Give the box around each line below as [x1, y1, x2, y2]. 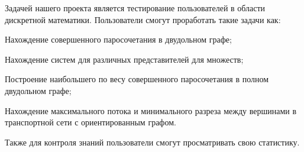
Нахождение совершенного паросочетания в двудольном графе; [5, 33, 232, 46]
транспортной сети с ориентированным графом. [5, 116, 176, 128]
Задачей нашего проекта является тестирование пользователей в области [5, 2, 266, 14]
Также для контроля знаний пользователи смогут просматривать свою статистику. [5, 135, 300, 148]
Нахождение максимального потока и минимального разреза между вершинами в [5, 104, 297, 117]
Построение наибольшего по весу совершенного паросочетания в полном [5, 73, 269, 85]
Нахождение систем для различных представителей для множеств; [5, 53, 244, 65]
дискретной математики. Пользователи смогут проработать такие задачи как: [5, 13, 281, 25]
